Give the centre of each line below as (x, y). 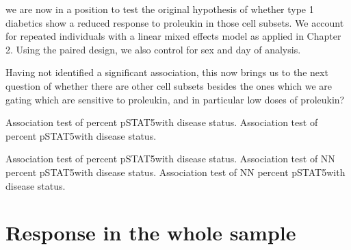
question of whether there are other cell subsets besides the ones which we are (169, 85)
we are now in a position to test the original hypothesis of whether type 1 (160, 9)
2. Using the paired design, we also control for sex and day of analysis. (153, 49)
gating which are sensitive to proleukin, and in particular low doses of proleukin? (175, 99)
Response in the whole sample (151, 233)
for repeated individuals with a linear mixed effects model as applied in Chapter (173, 36)
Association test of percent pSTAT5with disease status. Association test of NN (170, 159)
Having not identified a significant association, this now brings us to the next (167, 72)
